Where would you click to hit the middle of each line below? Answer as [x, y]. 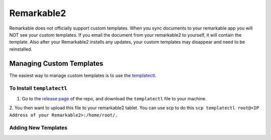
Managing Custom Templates [56, 63]
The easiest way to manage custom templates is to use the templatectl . [83, 75]
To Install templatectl [38, 88]
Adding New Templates [38, 128]
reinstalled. [21, 49]
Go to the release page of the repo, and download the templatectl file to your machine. [114, 98]
